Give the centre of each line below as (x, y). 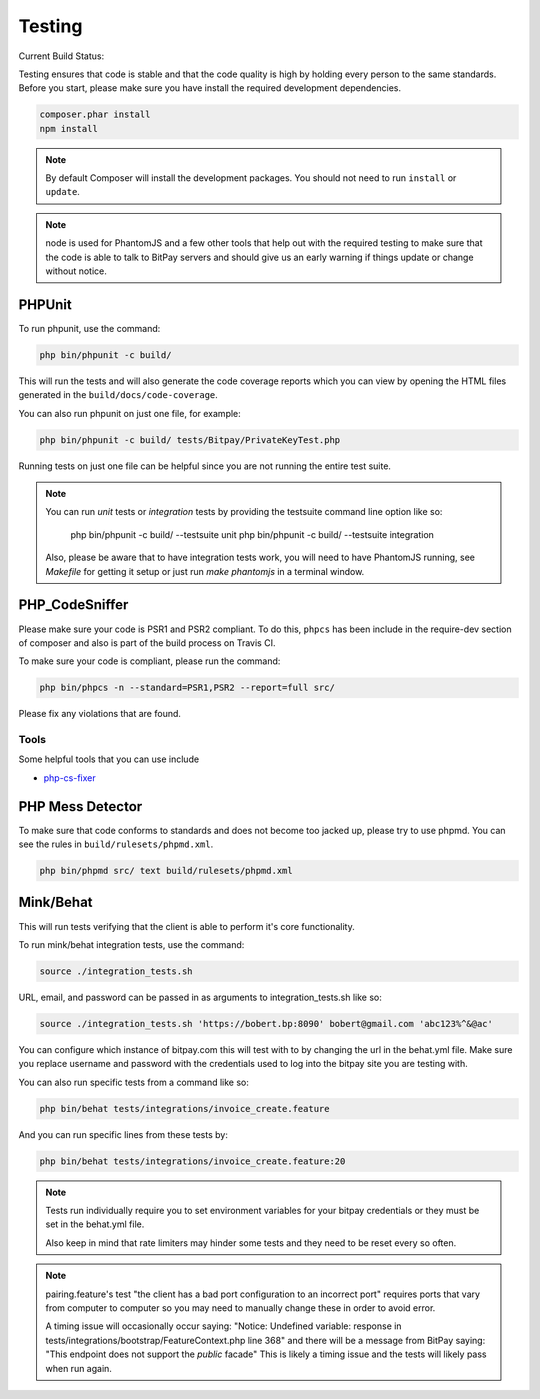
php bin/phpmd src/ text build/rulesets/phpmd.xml (166, 871)
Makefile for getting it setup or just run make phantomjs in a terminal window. (205, 571)
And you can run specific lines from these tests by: (123, 1134)
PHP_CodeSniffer (73, 605)
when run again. (78, 1368)
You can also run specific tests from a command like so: (134, 1082)
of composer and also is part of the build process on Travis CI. (147, 642)
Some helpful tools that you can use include (109, 759)
